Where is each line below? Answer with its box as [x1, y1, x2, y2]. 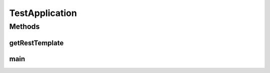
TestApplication [9, 7, 77, 18]
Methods [9, 22, 40, 31]
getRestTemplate [9, 38, 64, 47]
